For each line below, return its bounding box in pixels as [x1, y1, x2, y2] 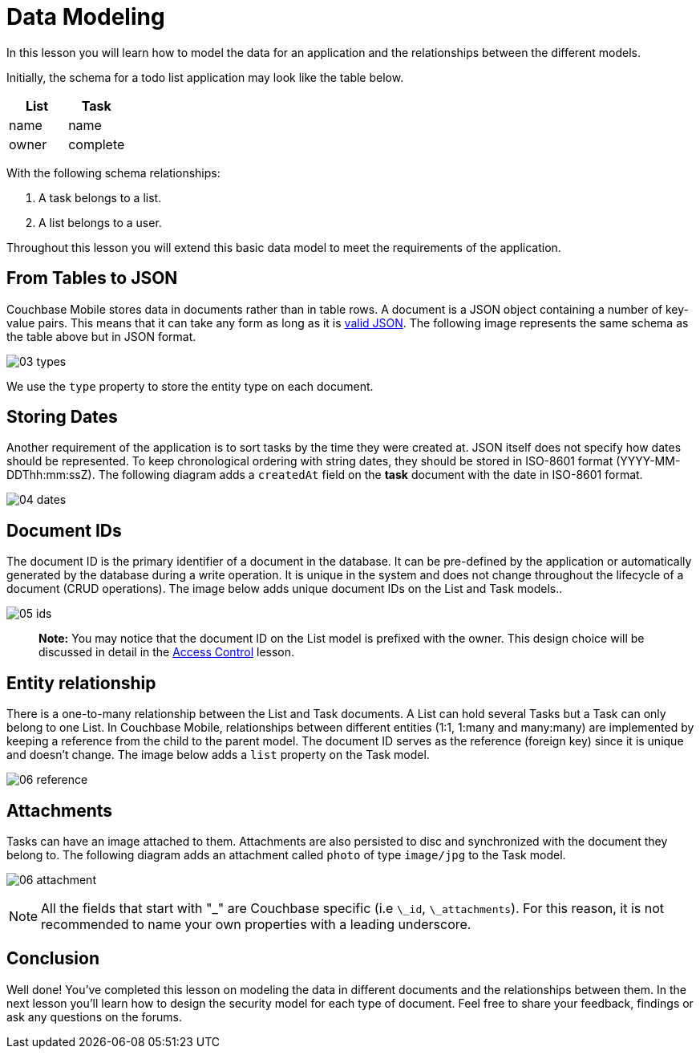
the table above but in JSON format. [6, 329, 196, 343]
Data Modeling [6, 3, 165, 30]
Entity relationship [6, 672, 156, 693]
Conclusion [6, 948, 100, 969]
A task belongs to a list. [38, 190, 162, 205]
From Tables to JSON [6, 268, 178, 289]
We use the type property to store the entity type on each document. [6, 379, 374, 393]
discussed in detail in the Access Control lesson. [38, 645, 295, 659]
